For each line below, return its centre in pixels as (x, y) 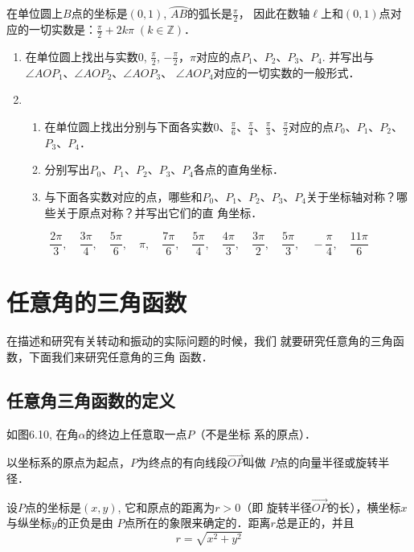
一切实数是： (62, 29)
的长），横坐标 (364, 507)
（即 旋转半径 (276, 507)
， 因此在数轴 (274, 13)
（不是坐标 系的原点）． (255, 433)
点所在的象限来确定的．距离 (197, 523)
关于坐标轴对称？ (352, 196)
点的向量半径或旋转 (328, 462)
